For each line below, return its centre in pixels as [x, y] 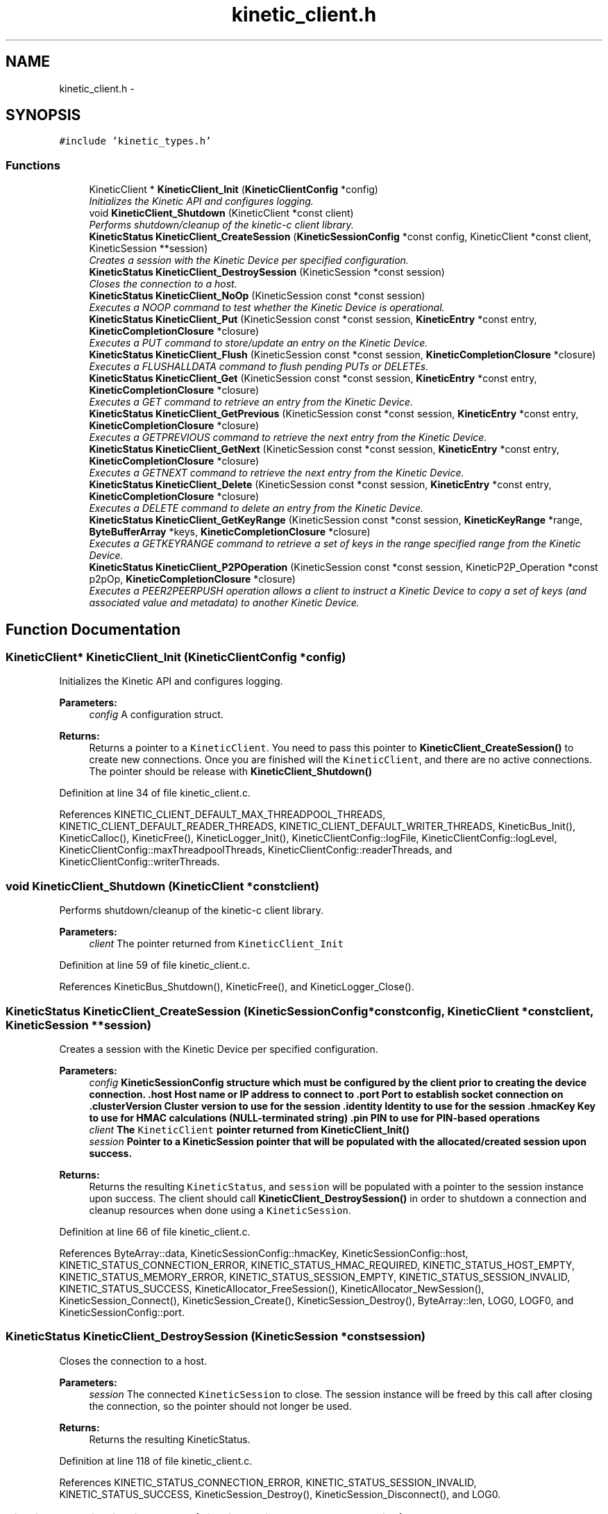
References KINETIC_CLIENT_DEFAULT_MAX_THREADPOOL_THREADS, [222, 815]
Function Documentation [93, 629]
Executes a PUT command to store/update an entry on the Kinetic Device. [259, 343]
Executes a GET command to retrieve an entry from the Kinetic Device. [251, 402]
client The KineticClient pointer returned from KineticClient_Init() [249, 1129]
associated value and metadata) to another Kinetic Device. [224, 603]
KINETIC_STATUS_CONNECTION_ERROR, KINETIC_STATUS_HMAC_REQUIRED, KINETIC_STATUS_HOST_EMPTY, [317, 1265]
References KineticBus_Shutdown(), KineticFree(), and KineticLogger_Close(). [237, 987]
